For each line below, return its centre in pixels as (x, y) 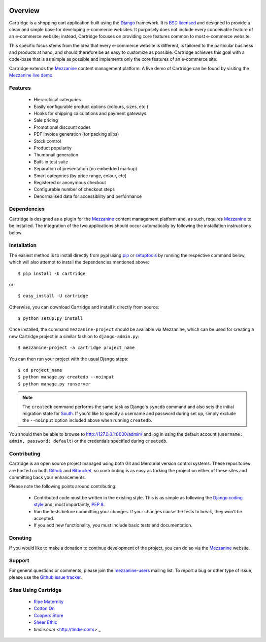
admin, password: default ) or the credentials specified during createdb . (88, 441)
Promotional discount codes (62, 127)
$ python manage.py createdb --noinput (66, 377)
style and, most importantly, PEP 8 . (69, 505)
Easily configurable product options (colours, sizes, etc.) (91, 107)
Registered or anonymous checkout (70, 182)
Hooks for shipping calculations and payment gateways (90, 113)
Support (19, 561)
